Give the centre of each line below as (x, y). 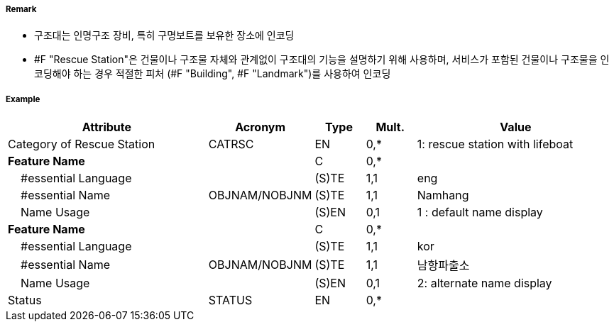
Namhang (443, 195)
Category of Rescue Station (82, 144)
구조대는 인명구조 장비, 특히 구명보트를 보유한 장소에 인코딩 (164, 35)
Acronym (261, 127)
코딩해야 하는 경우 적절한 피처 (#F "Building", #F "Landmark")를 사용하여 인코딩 (213, 74)
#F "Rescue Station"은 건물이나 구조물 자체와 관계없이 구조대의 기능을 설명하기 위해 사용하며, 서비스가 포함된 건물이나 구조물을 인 (322, 60)
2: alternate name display (484, 283)
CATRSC (231, 144)
